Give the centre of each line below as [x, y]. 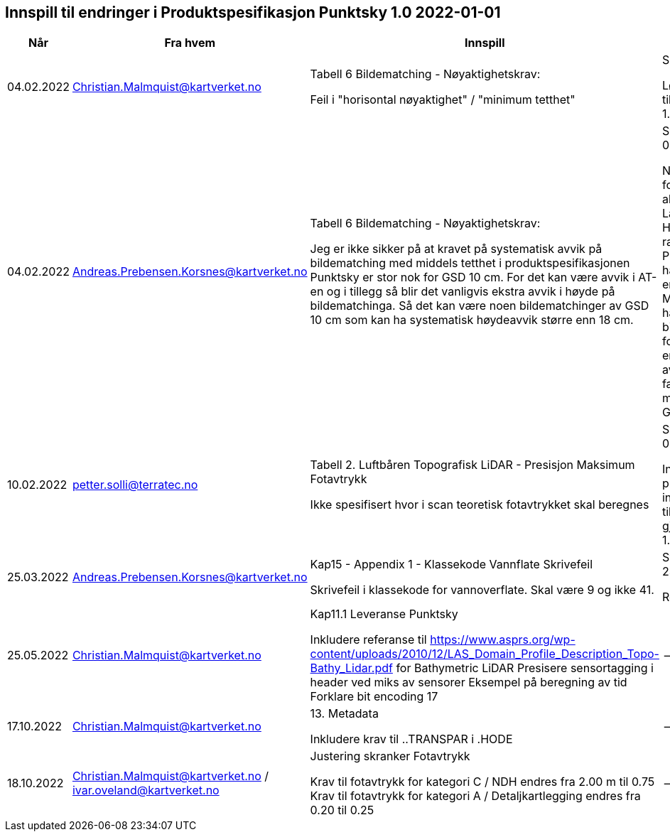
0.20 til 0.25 [342, 810]
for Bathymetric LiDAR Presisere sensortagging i [525, 668]
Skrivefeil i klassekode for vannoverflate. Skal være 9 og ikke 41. [482, 590]
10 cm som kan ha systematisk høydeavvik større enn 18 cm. [472, 320]
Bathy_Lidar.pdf [351, 668]
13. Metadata [344, 714]
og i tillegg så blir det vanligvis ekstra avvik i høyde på [471, 292]
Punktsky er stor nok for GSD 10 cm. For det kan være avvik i [472, 277]
